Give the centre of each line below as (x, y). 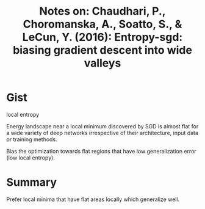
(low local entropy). (31, 158)
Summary (31, 182)
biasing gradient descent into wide (103, 50)
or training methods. (32, 139)
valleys (103, 63)
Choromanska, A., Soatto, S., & (103, 24)
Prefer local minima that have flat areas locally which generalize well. (93, 199)
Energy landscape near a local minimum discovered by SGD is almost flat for (103, 126)
